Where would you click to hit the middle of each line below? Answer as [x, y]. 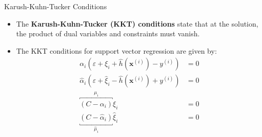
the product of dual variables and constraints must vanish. [108, 33]
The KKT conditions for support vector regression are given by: [116, 50]
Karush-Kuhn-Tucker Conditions [56, 6]
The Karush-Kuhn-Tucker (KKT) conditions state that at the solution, [137, 23]
